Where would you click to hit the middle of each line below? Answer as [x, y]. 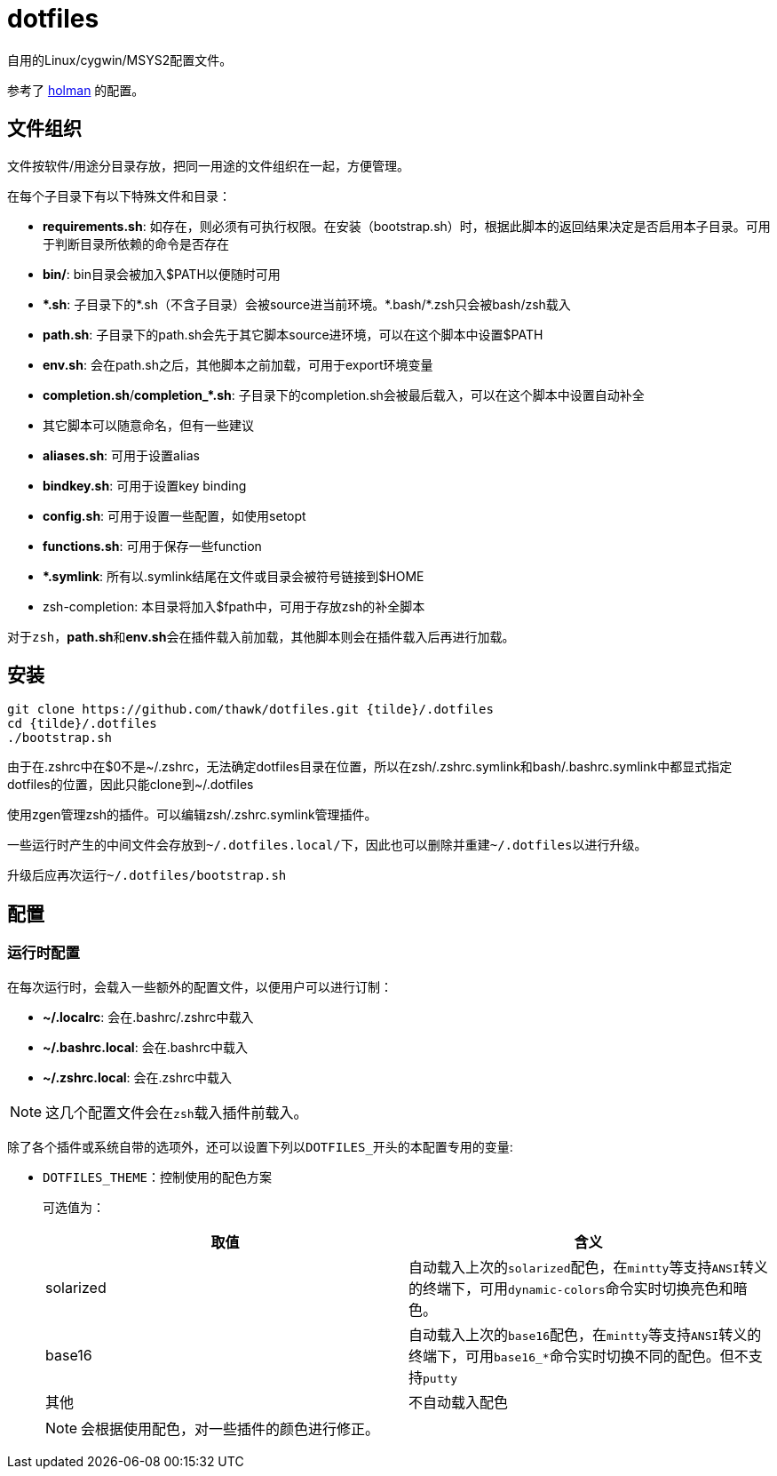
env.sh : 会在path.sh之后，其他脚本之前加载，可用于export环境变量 [238, 364]
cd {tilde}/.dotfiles [82, 724]
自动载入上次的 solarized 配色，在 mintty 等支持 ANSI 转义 [588, 1267]
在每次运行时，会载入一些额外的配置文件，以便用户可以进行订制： [200, 986]
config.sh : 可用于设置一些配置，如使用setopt [174, 515]
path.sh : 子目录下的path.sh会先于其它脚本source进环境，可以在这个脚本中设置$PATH [293, 334]
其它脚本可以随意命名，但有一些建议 [148, 425]
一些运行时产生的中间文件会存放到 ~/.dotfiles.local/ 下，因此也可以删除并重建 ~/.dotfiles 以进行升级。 [327, 845]
